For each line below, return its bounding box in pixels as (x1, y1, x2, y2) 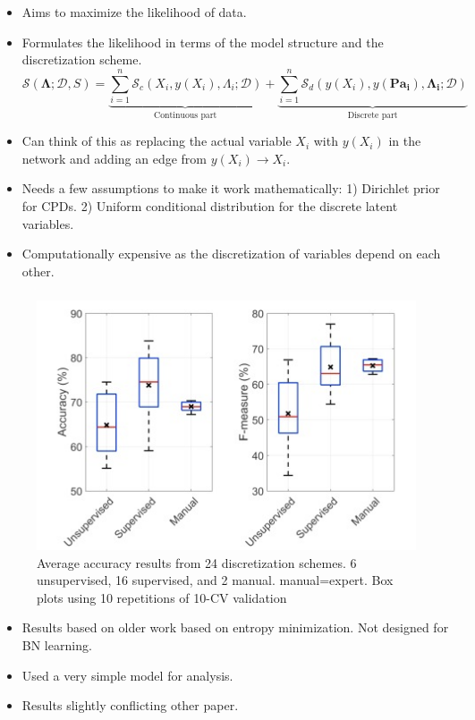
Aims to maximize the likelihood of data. (21, 2, 247, 21)
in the (388, 131, 421, 150)
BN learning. (21, 636, 92, 655)
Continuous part (154, 110, 217, 120)
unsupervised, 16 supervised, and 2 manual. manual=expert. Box (37, 571, 394, 589)
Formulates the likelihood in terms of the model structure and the (21, 32, 384, 51)
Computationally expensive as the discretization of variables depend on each (21, 244, 441, 263)
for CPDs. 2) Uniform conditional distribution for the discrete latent (21, 197, 398, 216)
